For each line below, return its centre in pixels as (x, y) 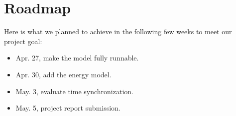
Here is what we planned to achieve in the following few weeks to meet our (118, 31)
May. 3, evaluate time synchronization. (74, 91)
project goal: (23, 41)
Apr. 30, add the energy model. (63, 74)
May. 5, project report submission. (68, 108)
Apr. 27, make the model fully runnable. (77, 58)
